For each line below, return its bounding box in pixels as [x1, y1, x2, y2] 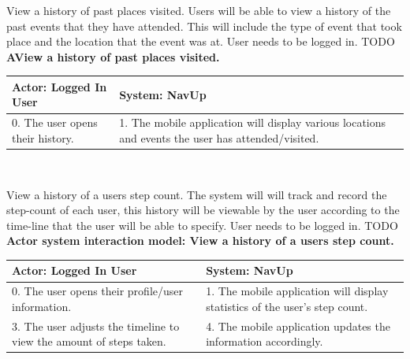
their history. [12, 129, 74, 146]
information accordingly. [206, 333, 323, 350]
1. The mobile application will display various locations [119, 114, 386, 131]
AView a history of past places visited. [6, 48, 220, 65]
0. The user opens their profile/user [12, 283, 183, 299]
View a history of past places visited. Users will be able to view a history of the [6, 2, 391, 18]
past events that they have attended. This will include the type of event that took [6, 17, 402, 34]
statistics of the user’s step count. [206, 298, 368, 314]
